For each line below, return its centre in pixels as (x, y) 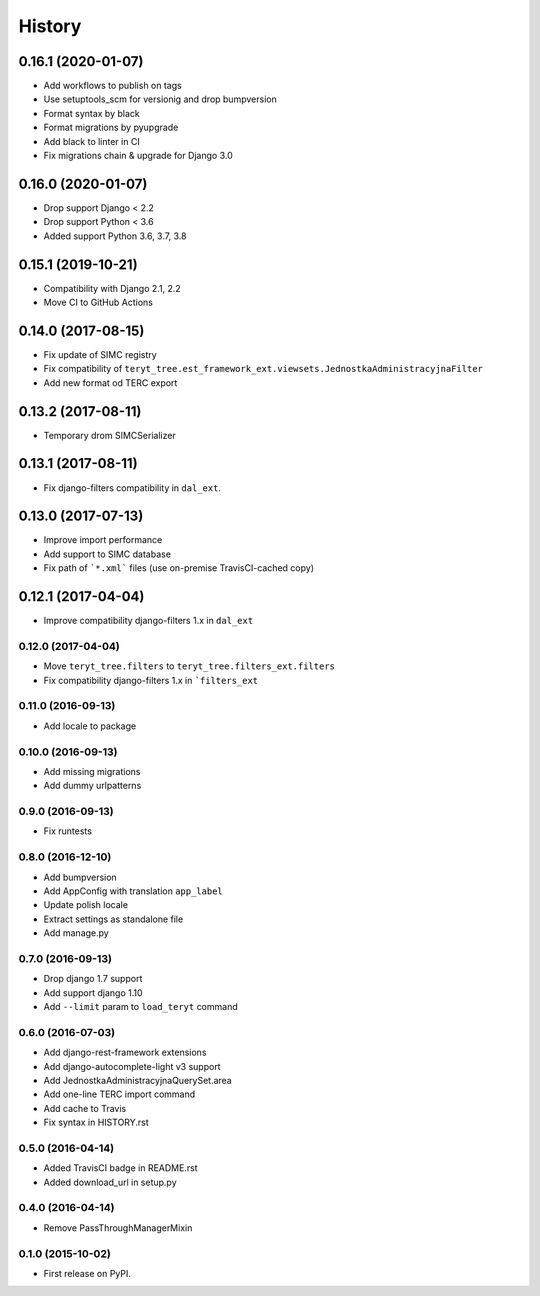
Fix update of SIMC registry (100, 354)
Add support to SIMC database (107, 554)
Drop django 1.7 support (93, 979)
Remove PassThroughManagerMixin (118, 1227)
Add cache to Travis (85, 1108)
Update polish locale (86, 905)
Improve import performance (103, 540)
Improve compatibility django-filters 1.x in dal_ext (148, 621)
